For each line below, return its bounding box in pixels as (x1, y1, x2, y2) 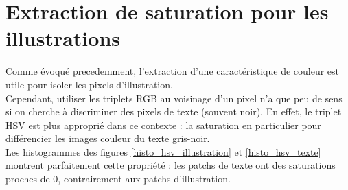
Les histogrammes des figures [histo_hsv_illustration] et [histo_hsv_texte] (5, 144, 321, 158)
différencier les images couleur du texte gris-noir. (5, 131, 210, 145)
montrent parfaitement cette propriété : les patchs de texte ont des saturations (5, 158, 336, 172)
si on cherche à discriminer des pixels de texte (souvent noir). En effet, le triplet (5, 104, 342, 119)
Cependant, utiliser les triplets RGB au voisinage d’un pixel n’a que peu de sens (5, 91, 343, 105)
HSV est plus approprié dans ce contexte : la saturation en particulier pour (5, 117, 321, 132)
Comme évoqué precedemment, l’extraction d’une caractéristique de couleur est (5, 64, 340, 78)
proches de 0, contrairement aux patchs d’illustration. (5, 171, 231, 186)
